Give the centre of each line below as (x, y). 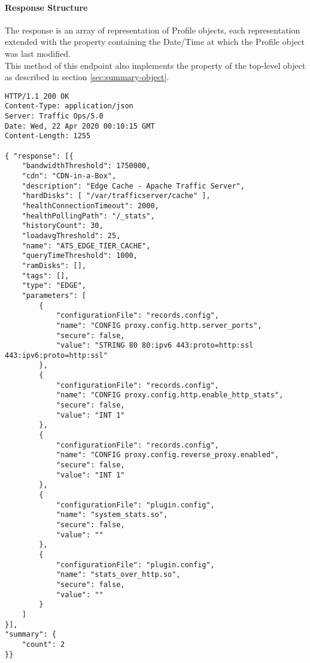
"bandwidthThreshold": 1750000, (86, 166)
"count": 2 (43, 644)
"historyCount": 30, (63, 226)
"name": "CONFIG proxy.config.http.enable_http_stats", (170, 395)
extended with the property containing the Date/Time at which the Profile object (155, 42)
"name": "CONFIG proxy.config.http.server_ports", (159, 325)
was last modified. (38, 53)
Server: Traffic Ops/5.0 (54, 116)
